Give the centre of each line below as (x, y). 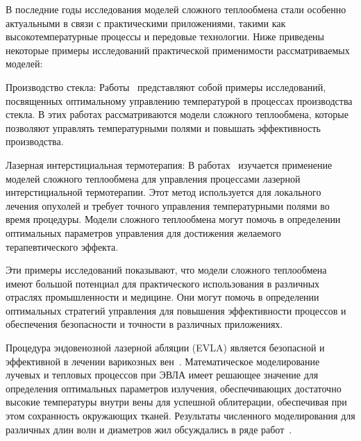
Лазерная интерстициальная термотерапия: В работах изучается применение (169, 164)
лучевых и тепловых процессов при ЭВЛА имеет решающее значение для (162, 375)
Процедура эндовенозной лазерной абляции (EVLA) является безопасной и (165, 348)
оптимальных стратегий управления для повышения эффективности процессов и (176, 310)
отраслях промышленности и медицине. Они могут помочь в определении (162, 297)
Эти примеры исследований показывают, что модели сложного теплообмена (166, 270)
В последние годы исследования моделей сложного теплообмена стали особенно (176, 9)
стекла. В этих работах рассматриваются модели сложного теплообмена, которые (177, 114)
